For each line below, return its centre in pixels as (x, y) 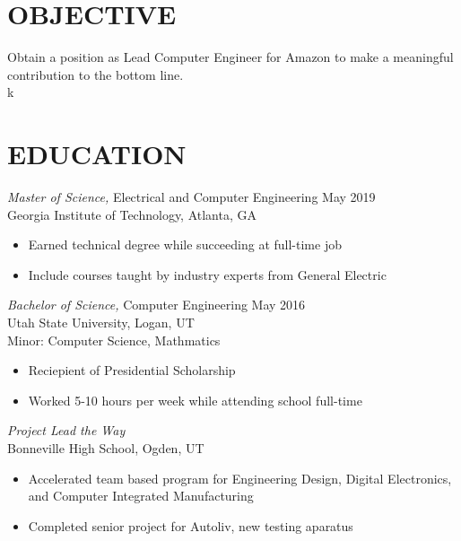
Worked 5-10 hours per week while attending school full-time (195, 400)
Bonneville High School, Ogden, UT (106, 447)
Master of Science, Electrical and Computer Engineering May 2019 (191, 197)
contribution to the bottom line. (96, 74)
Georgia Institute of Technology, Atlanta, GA (132, 214)
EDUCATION (97, 154)
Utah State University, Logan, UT (101, 322)
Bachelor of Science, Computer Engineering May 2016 (157, 305)
